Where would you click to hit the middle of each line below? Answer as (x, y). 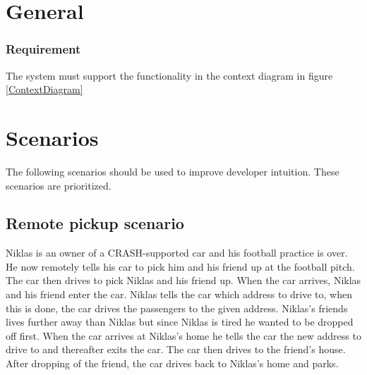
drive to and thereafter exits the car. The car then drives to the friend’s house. (176, 349)
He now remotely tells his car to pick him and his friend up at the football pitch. (180, 266)
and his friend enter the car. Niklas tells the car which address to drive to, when (179, 294)
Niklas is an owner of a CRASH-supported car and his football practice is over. (177, 253)
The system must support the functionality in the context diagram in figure (169, 75)
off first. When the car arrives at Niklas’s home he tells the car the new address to (183, 335)
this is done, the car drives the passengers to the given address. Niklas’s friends (177, 308)
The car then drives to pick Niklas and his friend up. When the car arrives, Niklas (183, 280)
